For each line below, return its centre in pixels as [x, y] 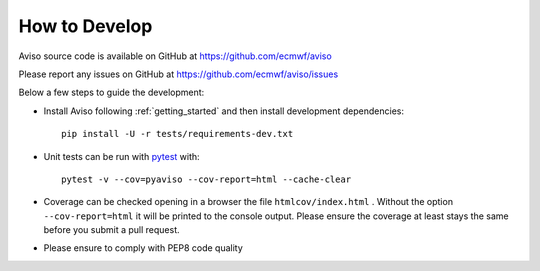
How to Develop [85, 26]
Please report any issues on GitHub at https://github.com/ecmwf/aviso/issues [178, 74]
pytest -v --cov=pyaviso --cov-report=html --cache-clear [206, 179]
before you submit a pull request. [111, 230]
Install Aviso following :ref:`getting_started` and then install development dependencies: [224, 111]
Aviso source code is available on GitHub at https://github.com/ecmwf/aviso [175, 56]
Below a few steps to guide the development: [111, 92]
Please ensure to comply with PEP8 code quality [143, 248]
